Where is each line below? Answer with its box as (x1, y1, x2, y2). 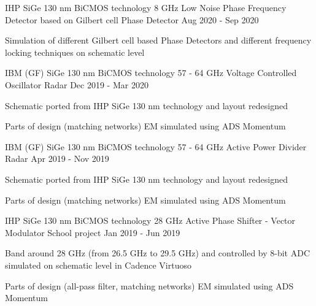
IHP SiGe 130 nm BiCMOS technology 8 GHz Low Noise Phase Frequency (5, 1, 287, 13)
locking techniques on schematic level (5, 45, 145, 58)
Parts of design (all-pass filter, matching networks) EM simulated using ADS (5, 279, 294, 292)
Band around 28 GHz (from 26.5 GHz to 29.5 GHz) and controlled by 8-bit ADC (5, 247, 310, 259)
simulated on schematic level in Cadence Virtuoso (5, 258, 191, 271)
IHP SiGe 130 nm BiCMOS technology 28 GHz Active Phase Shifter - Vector (5, 214, 296, 227)
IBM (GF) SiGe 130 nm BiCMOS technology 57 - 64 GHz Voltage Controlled (5, 66, 297, 79)
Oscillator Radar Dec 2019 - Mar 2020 (5, 78, 148, 91)
